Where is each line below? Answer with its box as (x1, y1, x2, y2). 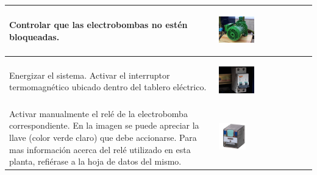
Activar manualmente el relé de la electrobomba (9, 107, 188, 120)
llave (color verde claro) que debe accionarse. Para (9, 131, 197, 144)
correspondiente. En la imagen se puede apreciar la (9, 119, 199, 132)
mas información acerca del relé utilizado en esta (9, 143, 191, 155)
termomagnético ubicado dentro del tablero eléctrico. (9, 80, 207, 93)
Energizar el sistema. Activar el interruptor (9, 68, 170, 81)
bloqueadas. (9, 30, 60, 43)
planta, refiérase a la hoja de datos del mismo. (9, 155, 182, 168)
